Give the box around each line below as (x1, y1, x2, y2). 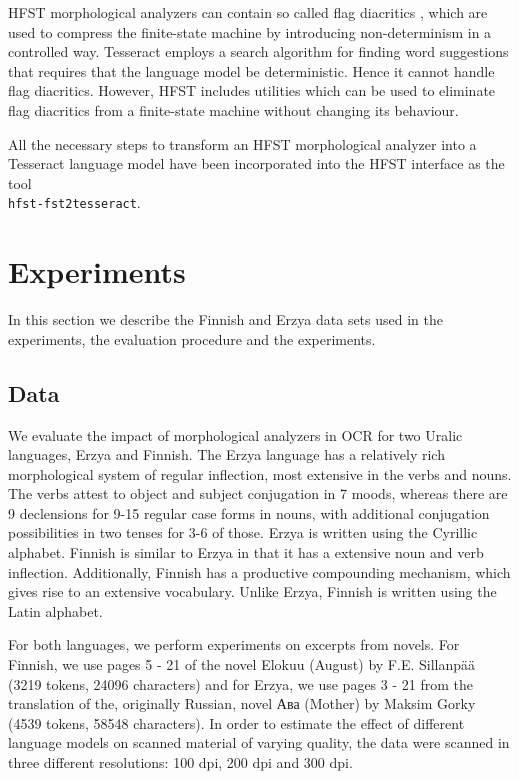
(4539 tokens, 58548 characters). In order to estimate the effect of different (8, 712, 465, 733)
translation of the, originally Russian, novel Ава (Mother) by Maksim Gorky (8, 693, 476, 714)
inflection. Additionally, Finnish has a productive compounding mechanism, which (8, 561, 511, 582)
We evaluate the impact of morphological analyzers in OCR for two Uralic (8, 424, 463, 445)
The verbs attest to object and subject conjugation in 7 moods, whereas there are (8, 483, 508, 504)
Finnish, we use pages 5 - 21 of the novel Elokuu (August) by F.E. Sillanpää (8, 654, 475, 675)
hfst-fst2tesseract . (8, 192, 141, 213)
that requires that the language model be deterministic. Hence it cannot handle (8, 60, 495, 81)
